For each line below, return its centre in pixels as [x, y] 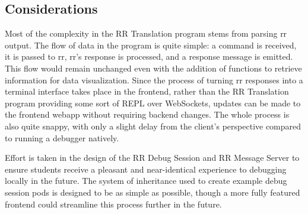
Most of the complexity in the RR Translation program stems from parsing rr [146, 33]
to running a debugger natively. [62, 137]
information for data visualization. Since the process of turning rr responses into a [154, 80]
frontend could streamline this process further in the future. [113, 204]
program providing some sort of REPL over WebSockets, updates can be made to [153, 103]
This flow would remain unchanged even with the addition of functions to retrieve [153, 68]
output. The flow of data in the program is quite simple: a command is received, [151, 45]
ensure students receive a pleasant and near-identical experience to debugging [146, 169]
